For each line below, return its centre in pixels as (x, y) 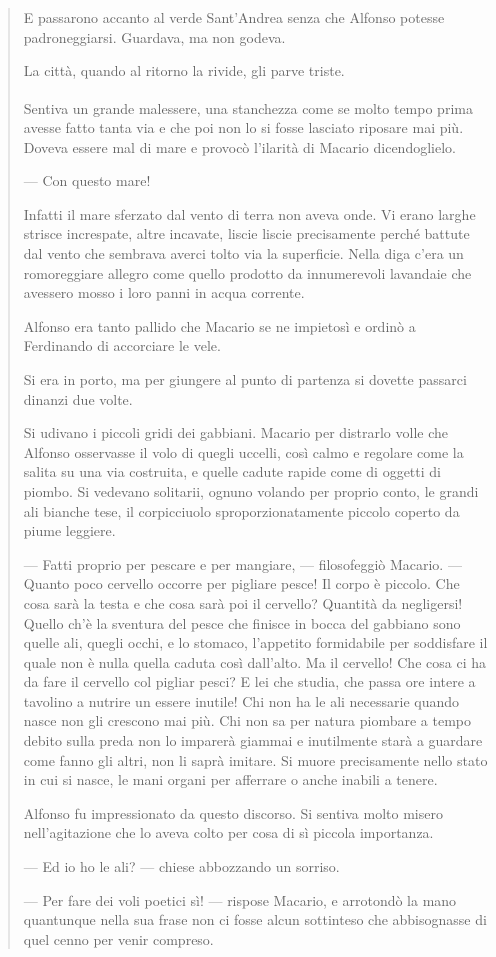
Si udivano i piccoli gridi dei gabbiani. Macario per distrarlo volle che (236, 432)
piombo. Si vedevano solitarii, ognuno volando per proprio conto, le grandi (251, 490)
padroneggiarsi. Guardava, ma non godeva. (154, 36)
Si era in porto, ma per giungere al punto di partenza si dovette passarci (245, 378)
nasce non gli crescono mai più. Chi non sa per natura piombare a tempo (247, 720)
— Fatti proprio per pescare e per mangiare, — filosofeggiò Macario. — (242, 563)
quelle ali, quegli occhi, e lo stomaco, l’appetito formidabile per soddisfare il (255, 642)
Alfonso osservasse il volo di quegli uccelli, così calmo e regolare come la (243, 451)
